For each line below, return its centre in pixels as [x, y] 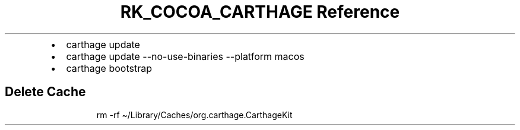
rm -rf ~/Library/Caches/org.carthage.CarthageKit [194, 115]
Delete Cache [45, 92]
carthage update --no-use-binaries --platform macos [185, 56]
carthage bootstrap [109, 68]
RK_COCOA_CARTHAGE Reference [260, 12]
